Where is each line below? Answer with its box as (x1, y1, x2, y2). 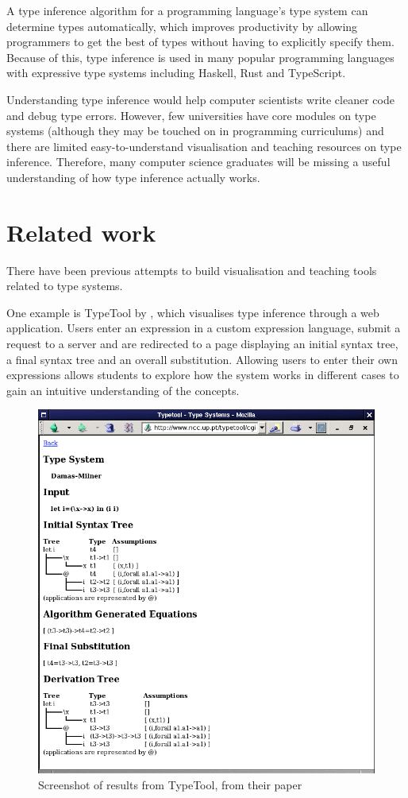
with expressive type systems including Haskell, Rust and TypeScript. (6, 64, 346, 81)
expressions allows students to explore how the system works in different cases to (6, 366, 399, 383)
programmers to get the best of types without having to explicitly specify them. (6, 33, 395, 50)
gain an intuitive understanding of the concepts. (6, 382, 240, 398)
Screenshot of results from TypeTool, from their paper (38, 777, 302, 793)
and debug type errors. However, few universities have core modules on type (6, 107, 376, 123)
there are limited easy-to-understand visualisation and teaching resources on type (6, 138, 402, 154)
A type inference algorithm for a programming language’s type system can (6, 2, 368, 18)
